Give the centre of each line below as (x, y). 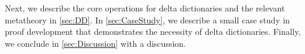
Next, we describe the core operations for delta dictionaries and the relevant (145, 8)
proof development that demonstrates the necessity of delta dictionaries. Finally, (153, 31)
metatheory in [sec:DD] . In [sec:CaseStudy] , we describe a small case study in (147, 19)
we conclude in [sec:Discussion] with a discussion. (95, 43)
